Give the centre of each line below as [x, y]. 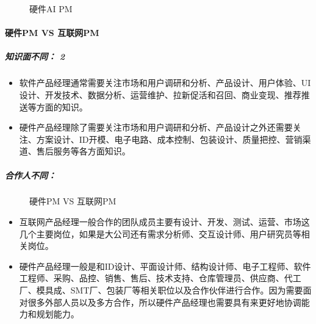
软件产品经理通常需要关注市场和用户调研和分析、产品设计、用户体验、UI [165, 83]
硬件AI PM [51, 9]
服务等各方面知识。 [92, 151]
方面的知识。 [62, 106]
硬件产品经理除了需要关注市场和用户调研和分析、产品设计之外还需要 [156, 127]
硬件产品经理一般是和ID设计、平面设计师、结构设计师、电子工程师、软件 [165, 266]
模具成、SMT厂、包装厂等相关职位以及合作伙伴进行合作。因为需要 [170, 290]
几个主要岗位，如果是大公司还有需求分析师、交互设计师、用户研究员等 [160, 233]
